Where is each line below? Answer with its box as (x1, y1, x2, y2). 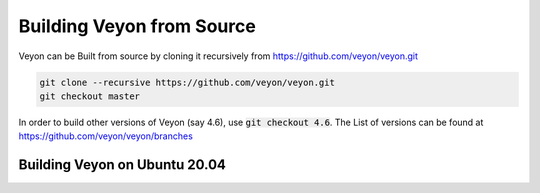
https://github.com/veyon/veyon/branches (18, 130, 194, 142)
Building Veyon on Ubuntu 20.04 (18, 156, 227, 174)
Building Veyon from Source (18, 15, 257, 37)
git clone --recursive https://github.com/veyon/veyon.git (39, 76, 335, 88)
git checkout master (39, 90, 140, 102)
